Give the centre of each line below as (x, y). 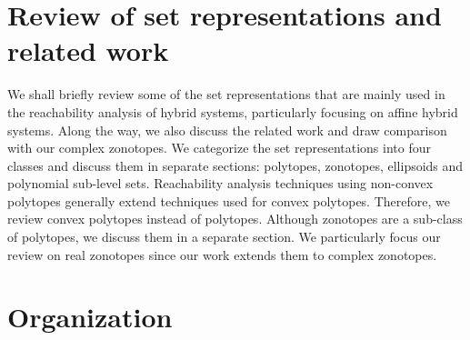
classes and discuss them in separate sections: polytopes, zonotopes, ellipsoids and (235, 165)
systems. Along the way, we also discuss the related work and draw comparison (227, 130)
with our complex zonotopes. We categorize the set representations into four (219, 148)
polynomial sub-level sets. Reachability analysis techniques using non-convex (220, 183)
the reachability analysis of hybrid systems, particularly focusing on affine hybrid (233, 111)
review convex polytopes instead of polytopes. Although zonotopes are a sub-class (235, 219)
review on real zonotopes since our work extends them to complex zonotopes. (222, 254)
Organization (90, 317)
